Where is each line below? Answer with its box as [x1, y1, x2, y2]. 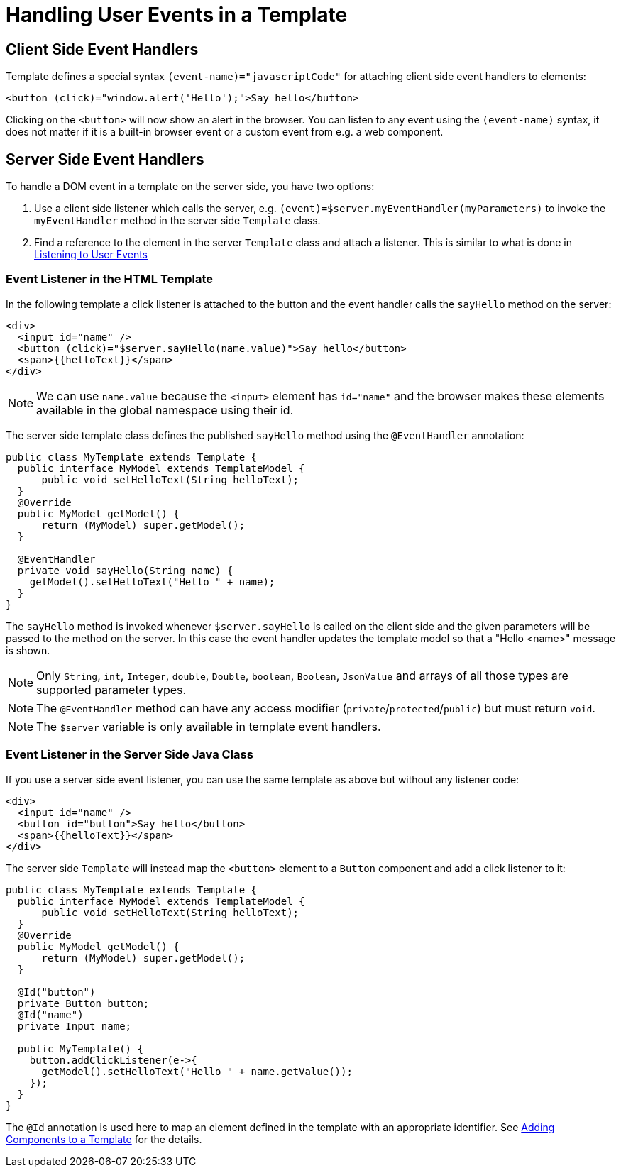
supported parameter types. [36, 682, 187, 697]
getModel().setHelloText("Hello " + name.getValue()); [41, 1065, 353, 1077]
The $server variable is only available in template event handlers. [36, 719, 381, 734]
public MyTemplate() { [17, 1042, 143, 1054]
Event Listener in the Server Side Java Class [6, 747, 253, 762]
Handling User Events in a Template [6, 3, 348, 27]
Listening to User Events [34, 248, 148, 261]
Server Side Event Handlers [6, 150, 204, 168]
